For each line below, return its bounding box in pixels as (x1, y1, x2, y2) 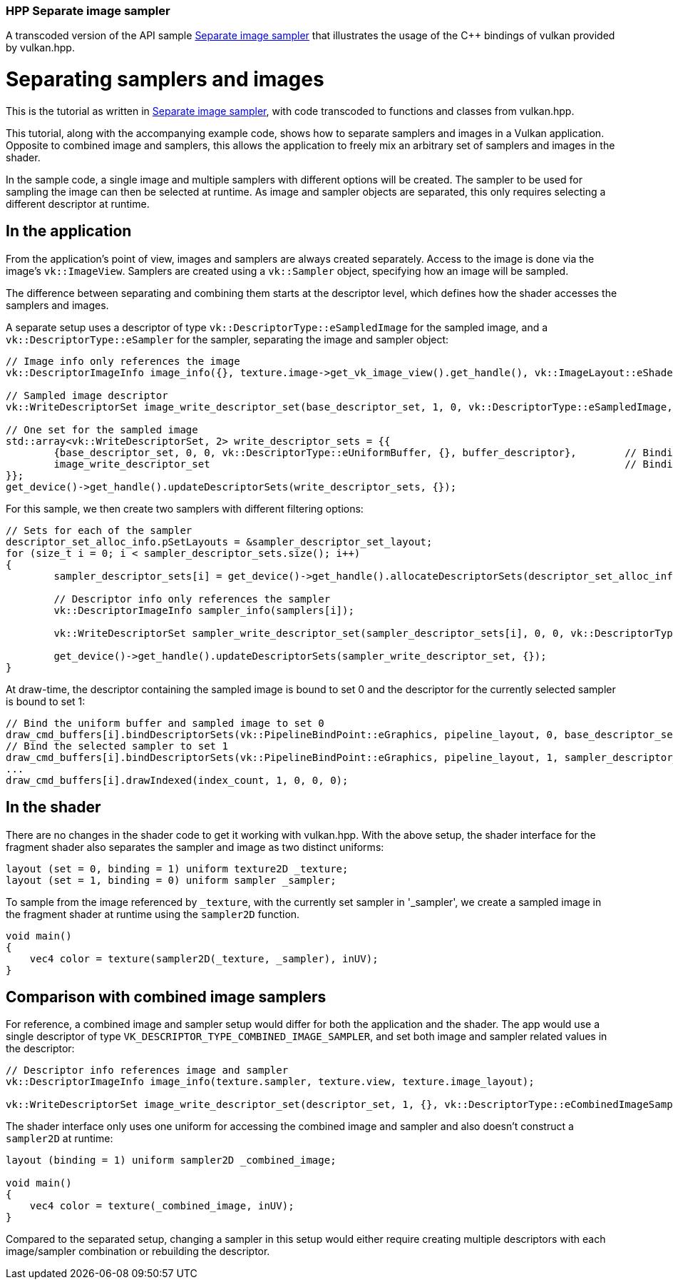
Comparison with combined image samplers (6, 987, 327, 1006)
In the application (6, 222, 132, 241)
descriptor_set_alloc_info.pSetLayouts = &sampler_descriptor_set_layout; (6, 535, 433, 548)
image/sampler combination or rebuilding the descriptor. (6, 1245, 270, 1258)
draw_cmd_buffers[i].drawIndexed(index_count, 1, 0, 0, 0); (6, 774, 349, 786)
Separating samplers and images (6, 67, 324, 92)
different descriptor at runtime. (6, 197, 150, 210)
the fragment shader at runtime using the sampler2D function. (6, 907, 300, 920)
